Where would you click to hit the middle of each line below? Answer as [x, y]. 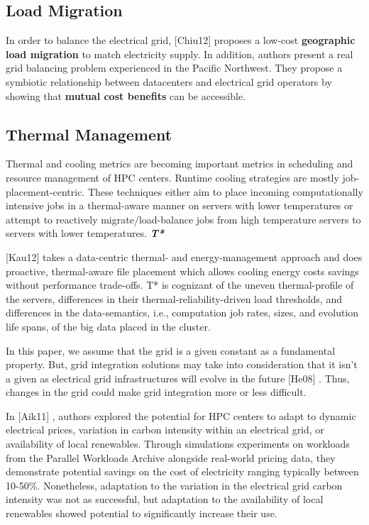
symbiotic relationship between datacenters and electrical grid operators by [169, 81]
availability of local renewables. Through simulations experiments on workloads [178, 444]
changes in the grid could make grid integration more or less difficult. [156, 392]
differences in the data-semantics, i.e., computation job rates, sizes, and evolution [182, 313]
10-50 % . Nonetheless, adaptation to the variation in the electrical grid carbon [174, 485]
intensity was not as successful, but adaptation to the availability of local [165, 499]
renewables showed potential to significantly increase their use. [142, 513]
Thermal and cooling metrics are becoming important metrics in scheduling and [180, 164]
